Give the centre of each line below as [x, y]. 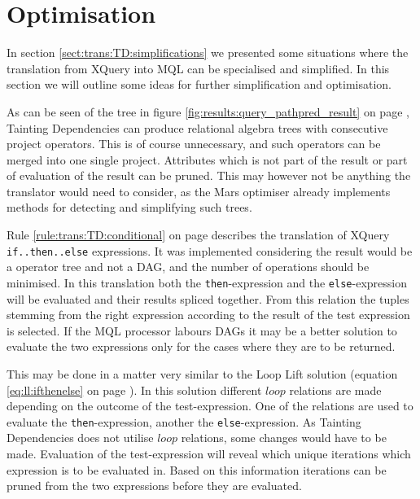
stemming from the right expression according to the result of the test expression [208, 315]
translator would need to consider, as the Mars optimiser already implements [199, 191]
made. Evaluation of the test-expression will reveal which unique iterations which [209, 453]
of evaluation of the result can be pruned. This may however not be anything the [209, 175]
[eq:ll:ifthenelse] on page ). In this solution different [134, 390]
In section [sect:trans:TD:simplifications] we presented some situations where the [208, 53]
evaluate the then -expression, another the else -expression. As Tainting [184, 421]
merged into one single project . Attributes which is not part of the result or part [207, 159]
